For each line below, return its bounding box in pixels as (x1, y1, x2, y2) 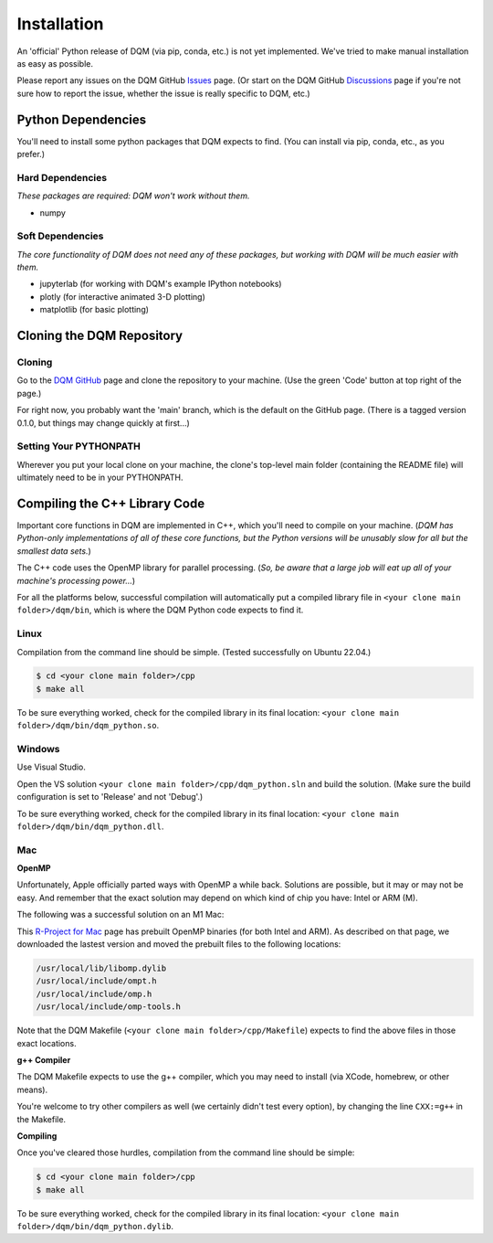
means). (16, 1084, 48, 1095)
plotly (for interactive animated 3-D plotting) (39, 291, 205, 302)
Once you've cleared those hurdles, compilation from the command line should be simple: (16, 1147, 355, 1158)
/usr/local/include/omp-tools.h (36, 1002, 182, 1012)
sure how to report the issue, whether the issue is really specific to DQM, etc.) (16, 88, 310, 99)
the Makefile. (16, 1113, 67, 1124)
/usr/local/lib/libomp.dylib (36, 963, 167, 973)
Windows (16, 743, 60, 756)
